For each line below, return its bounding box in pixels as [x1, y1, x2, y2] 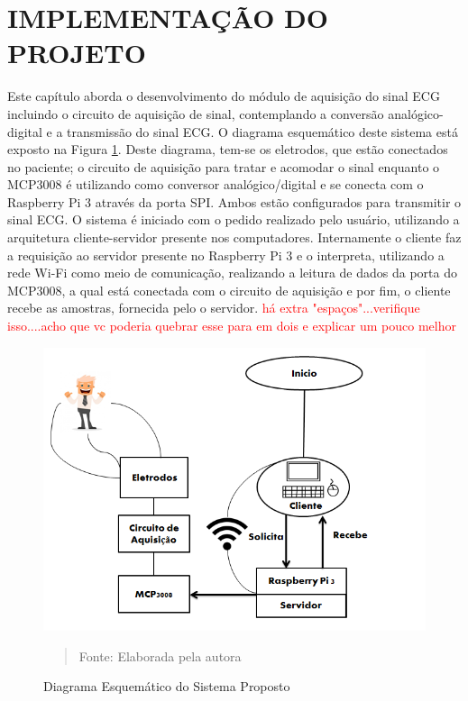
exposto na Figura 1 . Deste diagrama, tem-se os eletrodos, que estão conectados [7, 140, 448, 159]
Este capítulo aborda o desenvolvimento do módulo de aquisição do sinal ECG [7, 86, 440, 105]
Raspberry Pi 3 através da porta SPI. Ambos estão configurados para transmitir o [7, 192, 462, 211]
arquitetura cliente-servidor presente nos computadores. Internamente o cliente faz [7, 228, 462, 247]
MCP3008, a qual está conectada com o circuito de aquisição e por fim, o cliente [7, 280, 451, 299]
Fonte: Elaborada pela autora [78, 646, 242, 665]
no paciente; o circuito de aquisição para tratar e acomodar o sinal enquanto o [7, 157, 440, 176]
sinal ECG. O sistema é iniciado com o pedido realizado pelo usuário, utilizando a [7, 210, 460, 229]
